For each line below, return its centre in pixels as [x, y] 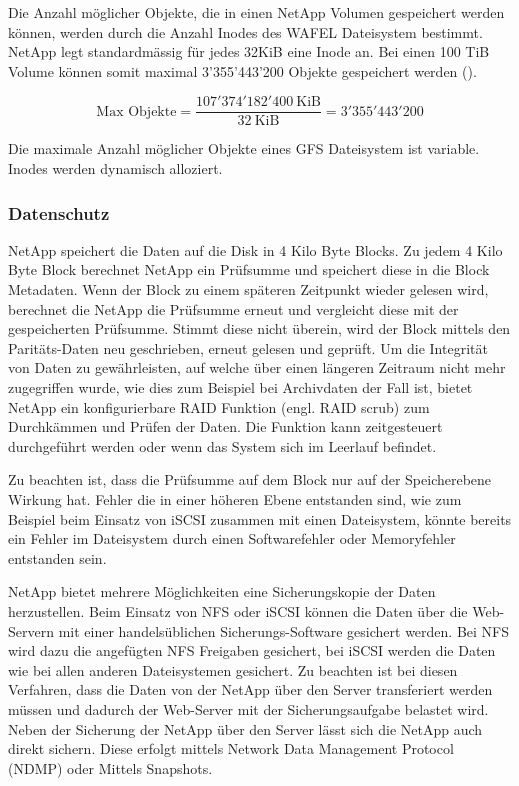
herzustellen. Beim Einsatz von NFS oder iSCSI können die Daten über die [238, 610]
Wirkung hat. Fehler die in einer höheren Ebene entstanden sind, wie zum [235, 498]
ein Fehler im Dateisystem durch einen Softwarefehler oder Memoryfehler [232, 538]
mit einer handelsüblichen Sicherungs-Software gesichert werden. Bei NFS [284, 630]
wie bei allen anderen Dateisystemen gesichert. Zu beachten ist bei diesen [233, 669]
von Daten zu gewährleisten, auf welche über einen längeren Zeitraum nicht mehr [257, 367]
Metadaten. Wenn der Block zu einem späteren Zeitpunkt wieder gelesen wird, [248, 289]
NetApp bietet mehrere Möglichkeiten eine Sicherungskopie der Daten [222, 591]
